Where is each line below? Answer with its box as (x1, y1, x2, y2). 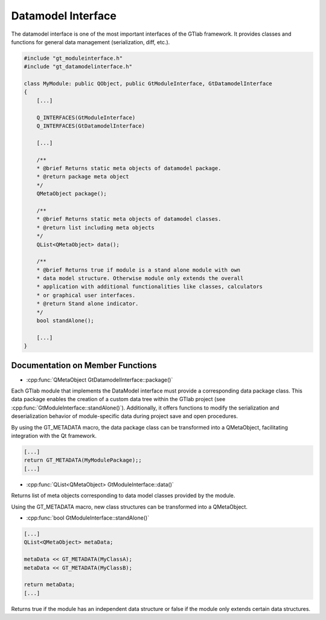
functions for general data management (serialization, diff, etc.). (11, 38, 170, 45)
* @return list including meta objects (36, 224, 155, 231)
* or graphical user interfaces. (36, 292, 136, 299)
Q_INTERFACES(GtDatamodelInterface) (36, 123, 145, 129)
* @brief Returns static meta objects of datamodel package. (36, 165, 222, 172)
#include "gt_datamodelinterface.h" (24, 64, 133, 70)
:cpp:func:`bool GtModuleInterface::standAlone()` (26, 514, 150, 521)
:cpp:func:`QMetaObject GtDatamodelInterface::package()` (26, 376, 173, 383)
